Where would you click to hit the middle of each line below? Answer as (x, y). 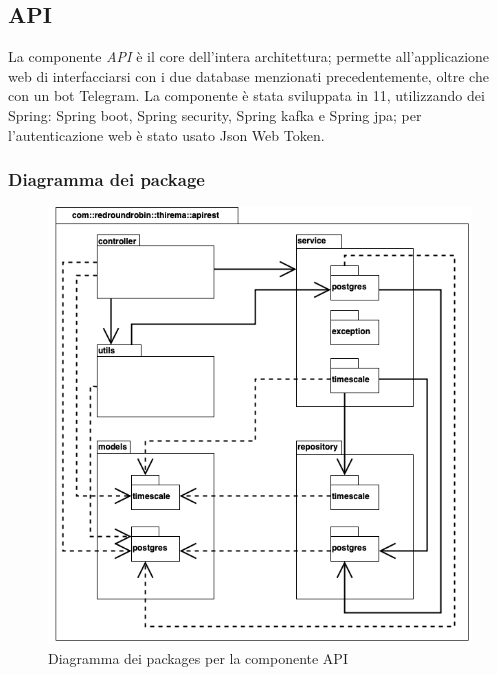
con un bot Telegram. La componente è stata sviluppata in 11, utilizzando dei (246, 95)
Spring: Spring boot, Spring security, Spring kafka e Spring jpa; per (215, 114)
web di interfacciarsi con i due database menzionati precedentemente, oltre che (248, 75)
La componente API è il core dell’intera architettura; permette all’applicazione (249, 56)
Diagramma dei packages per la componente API (198, 658)
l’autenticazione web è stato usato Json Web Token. (166, 134)
